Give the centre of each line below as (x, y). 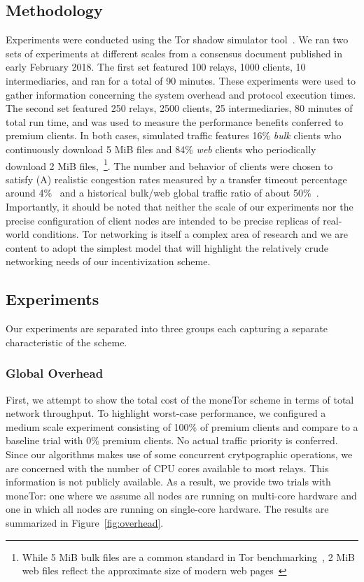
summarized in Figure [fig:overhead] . (85, 522)
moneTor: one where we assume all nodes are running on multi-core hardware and (181, 495)
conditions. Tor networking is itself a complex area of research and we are (190, 234)
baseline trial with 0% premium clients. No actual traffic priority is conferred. (172, 440)
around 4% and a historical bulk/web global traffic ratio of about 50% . (162, 193)
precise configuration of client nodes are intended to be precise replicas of (163, 220)
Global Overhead (55, 373)
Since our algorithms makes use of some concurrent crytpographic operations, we (179, 454)
